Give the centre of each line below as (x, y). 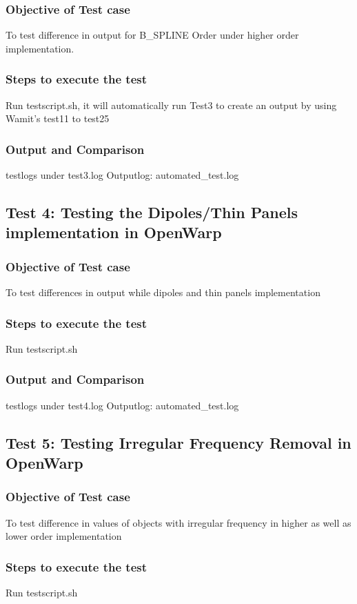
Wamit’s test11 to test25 (58, 118)
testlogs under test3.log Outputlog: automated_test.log (122, 175)
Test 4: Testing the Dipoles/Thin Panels (152, 212)
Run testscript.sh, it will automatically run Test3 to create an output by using (171, 105)
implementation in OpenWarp (114, 232)
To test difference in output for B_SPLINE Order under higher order (152, 35)
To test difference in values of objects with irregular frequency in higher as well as (178, 522)
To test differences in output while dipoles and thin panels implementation (163, 292)
